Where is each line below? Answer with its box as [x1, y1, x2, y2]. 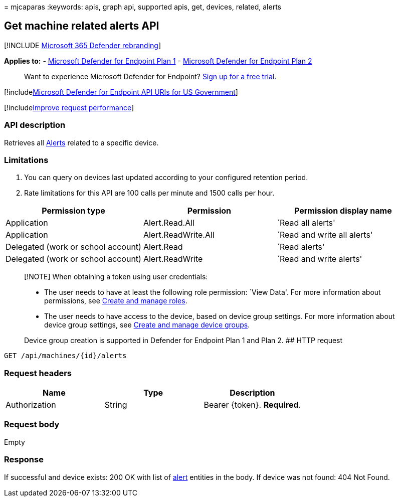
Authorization [6, 400, 56, 410]
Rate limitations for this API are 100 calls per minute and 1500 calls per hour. [24, 189, 275, 198]
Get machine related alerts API [4, 20, 159, 33]
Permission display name [294, 206, 392, 216]
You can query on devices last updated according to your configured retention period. [24, 173, 308, 182]
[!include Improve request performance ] [4, 103, 134, 112]
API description [4, 120, 66, 130]
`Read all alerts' [277, 218, 335, 228]
